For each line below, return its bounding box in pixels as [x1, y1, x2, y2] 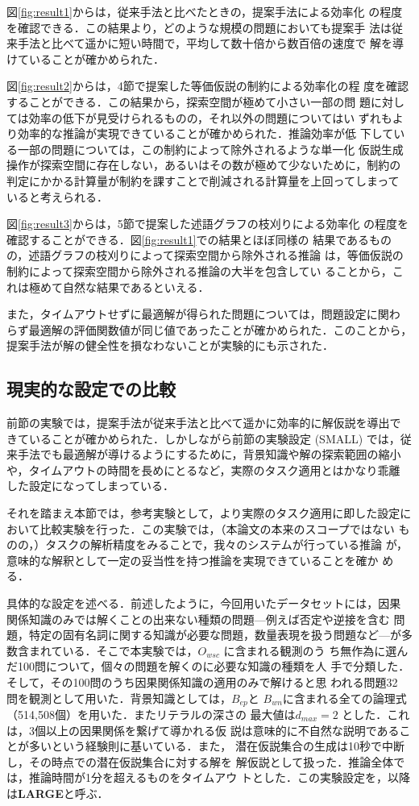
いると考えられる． [6, 188, 108, 205]
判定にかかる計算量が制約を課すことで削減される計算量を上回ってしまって [6, 172, 400, 189]
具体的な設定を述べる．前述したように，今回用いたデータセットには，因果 [6, 595, 401, 612]
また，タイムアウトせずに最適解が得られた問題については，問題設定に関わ [6, 305, 400, 322]
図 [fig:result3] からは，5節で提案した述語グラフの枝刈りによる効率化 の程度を [6, 215, 409, 232]
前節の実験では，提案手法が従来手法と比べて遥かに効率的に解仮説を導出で [6, 414, 401, 431]
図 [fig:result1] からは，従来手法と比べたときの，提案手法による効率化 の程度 [6, 3, 403, 19]
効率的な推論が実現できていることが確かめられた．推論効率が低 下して [17, 125, 394, 142]
